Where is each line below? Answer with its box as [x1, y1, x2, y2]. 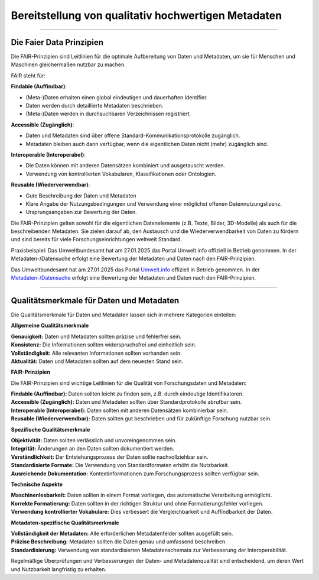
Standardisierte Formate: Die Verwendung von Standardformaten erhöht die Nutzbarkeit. [11, 462, 230, 469]
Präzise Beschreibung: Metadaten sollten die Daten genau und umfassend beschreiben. [11, 538, 227, 545]
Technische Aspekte [11, 481, 63, 488]
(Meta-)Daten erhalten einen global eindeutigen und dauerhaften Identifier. [25, 93, 208, 101]
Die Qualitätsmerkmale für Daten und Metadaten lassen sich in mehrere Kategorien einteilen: [11, 311, 236, 318]
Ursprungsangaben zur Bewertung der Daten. [25, 209, 137, 216]
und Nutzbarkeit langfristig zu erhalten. [11, 565, 106, 573]
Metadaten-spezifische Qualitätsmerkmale [11, 519, 119, 526]
